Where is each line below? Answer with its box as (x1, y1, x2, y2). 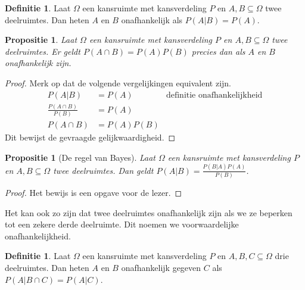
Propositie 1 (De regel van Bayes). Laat (5, 151, 155, 163)
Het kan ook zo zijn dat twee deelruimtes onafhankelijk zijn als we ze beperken (5, 206, 292, 219)
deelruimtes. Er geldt (5, 45, 80, 57)
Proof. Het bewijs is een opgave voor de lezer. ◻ (5, 186, 182, 199)
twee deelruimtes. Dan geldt (53, 164, 154, 176)
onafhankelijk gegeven (121, 261, 201, 274)
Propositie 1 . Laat (5, 33, 77, 46)
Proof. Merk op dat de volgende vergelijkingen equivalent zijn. (5, 76, 231, 89)
